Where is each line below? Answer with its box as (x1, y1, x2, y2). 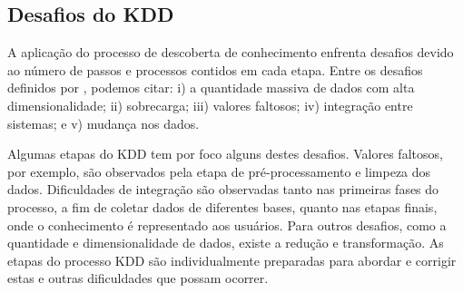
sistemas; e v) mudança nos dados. (7, 113, 200, 132)
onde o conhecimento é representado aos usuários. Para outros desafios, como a (7, 215, 447, 234)
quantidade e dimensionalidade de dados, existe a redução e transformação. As (7, 233, 444, 252)
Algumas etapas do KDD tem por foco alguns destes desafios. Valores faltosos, (7, 144, 443, 163)
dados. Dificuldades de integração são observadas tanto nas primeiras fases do (7, 180, 439, 199)
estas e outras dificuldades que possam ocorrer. (7, 269, 269, 288)
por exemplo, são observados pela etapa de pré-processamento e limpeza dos (7, 161, 431, 181)
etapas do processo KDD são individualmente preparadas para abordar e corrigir (7, 250, 457, 269)
